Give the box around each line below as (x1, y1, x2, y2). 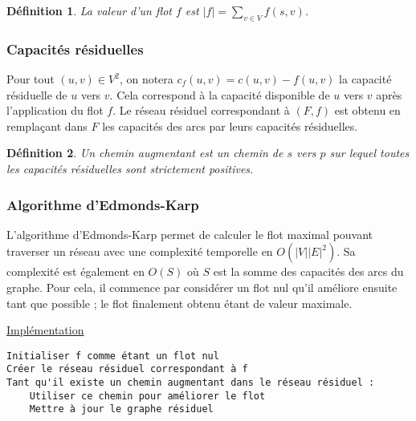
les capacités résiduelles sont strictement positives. (6, 160, 254, 176)
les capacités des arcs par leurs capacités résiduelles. (102, 117, 358, 134)
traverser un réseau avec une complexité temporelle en (6, 243, 273, 260)
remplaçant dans (6, 117, 88, 134)
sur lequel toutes (329, 144, 410, 161)
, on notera (119, 71, 173, 87)
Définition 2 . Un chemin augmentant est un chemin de (6, 144, 283, 161)
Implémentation (6, 322, 84, 338)
